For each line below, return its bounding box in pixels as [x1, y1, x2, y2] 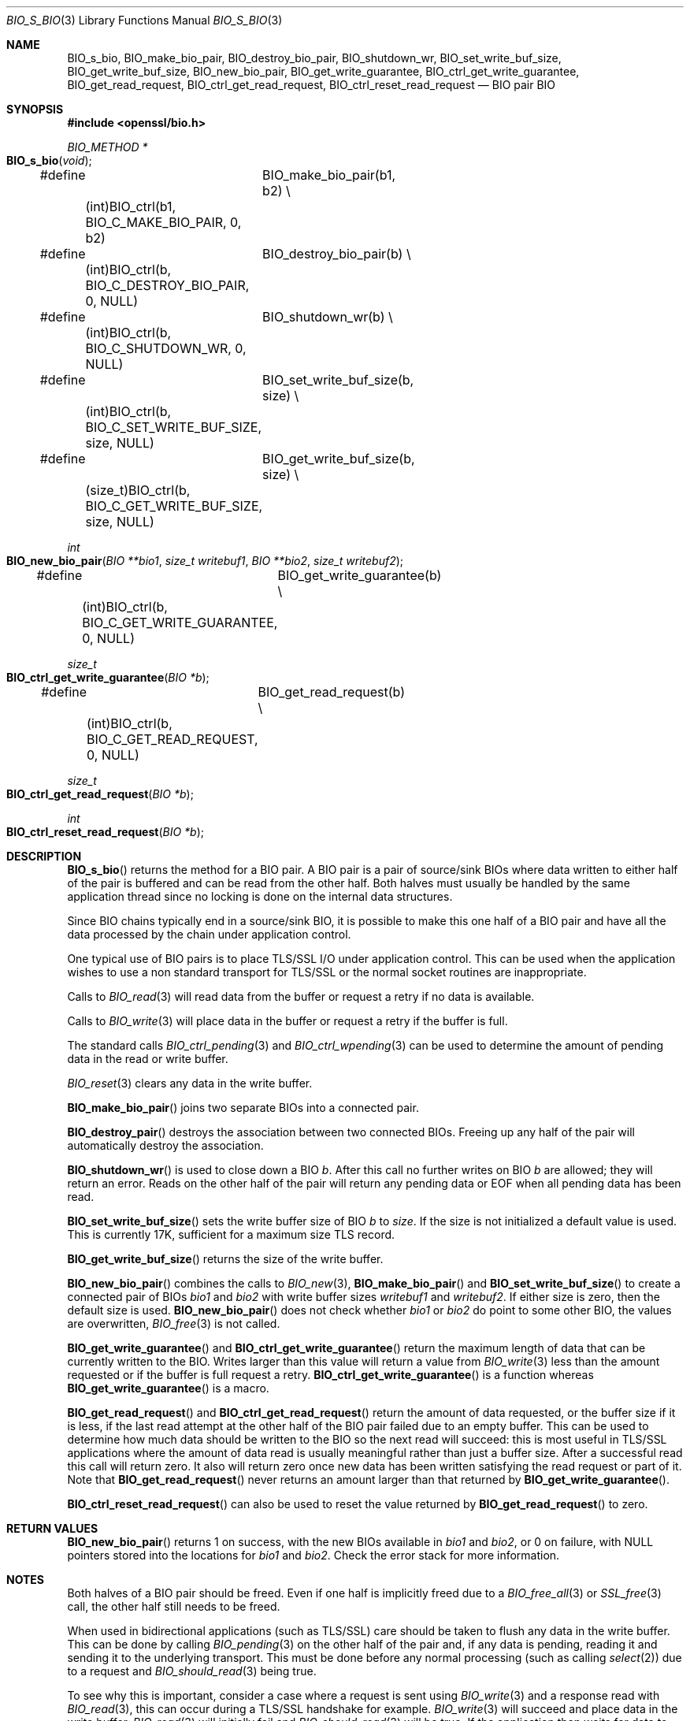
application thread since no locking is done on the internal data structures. [67, 890, 453, 903]
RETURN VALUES [6, 1522, 98, 1535]
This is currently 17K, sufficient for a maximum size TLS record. [67, 1228, 395, 1241]
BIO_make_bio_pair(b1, [262, 167, 396, 183]
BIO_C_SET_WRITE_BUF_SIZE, [85, 419, 262, 435]
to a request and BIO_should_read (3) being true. [67, 1664, 317, 1678]
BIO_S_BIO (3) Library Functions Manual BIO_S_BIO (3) [6, 13, 283, 27]
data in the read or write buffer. [67, 1052, 228, 1065]
